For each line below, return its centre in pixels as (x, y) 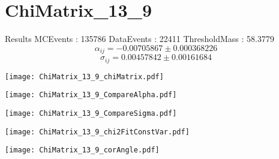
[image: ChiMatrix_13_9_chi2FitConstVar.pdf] (97, 132)
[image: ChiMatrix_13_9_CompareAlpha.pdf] (91, 95)
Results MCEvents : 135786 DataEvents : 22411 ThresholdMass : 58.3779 (139, 39)
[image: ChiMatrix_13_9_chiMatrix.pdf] (84, 76)
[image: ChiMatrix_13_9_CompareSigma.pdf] (91, 113)
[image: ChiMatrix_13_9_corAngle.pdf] (82, 150)
